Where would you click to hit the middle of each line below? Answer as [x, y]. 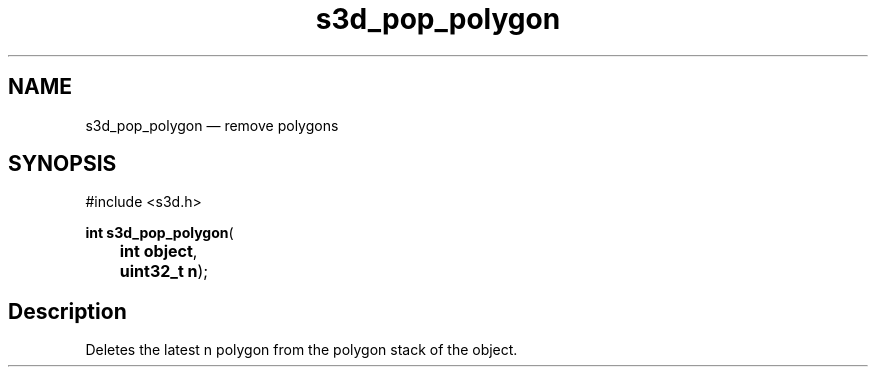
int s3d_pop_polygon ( [159, 233]
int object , [158, 251]
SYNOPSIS [62, 164]
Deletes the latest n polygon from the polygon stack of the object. [301, 350]
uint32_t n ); [164, 271]
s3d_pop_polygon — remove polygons [212, 125]
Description [67, 311]
